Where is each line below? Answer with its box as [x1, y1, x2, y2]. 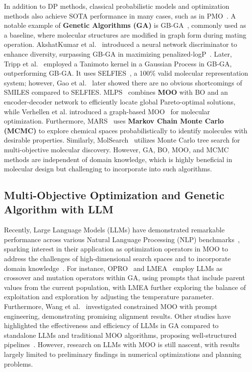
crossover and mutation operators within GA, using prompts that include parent [4, 272, 245, 283]
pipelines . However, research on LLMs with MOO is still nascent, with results [4, 339, 240, 350]
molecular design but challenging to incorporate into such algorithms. [4, 164, 212, 174]
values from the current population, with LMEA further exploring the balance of [4, 282, 246, 292]
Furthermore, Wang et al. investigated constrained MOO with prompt [4, 301, 218, 311]
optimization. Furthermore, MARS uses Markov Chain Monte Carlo [4, 116, 224, 126]
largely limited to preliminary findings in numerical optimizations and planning [4, 349, 242, 359]
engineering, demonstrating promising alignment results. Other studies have [4, 310, 231, 321]
